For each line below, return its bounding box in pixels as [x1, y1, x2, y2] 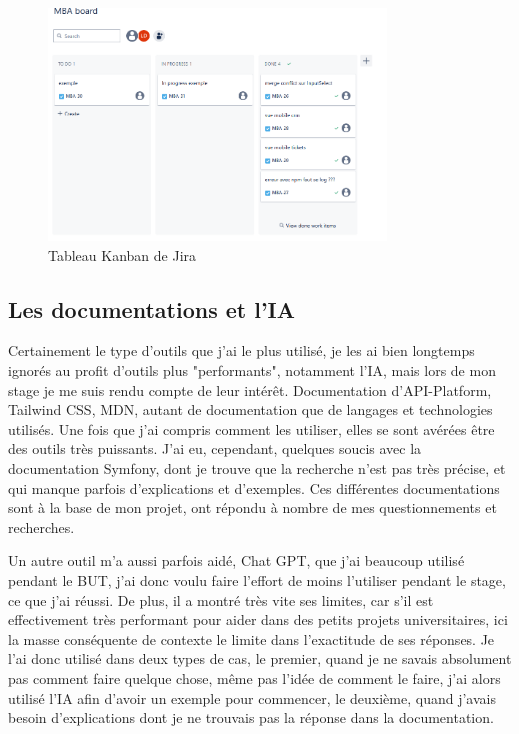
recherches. [8, 516, 75, 537]
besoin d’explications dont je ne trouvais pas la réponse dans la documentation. [8, 707, 494, 728]
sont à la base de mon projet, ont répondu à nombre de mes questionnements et [8, 497, 497, 518]
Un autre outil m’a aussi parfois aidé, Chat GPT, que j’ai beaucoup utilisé [8, 550, 465, 571]
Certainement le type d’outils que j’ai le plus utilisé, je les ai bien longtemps [8, 340, 475, 361]
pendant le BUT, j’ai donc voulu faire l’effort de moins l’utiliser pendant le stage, [8, 569, 506, 590]
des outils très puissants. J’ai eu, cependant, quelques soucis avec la [8, 438, 422, 459]
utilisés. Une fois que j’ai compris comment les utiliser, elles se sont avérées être [8, 418, 495, 439]
